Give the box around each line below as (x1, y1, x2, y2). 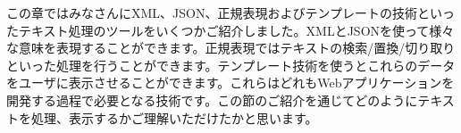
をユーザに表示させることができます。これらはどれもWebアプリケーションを (6, 73, 455, 92)
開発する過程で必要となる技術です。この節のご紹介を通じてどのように (6, 90, 418, 109)
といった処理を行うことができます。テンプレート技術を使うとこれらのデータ (6, 55, 456, 74)
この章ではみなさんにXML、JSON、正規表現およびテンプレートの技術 (6, 4, 418, 21)
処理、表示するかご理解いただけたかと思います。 (30, 108, 318, 127)
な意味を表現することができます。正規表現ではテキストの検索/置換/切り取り (6, 38, 456, 57)
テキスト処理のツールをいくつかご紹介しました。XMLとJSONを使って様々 (18, 21, 455, 39)
